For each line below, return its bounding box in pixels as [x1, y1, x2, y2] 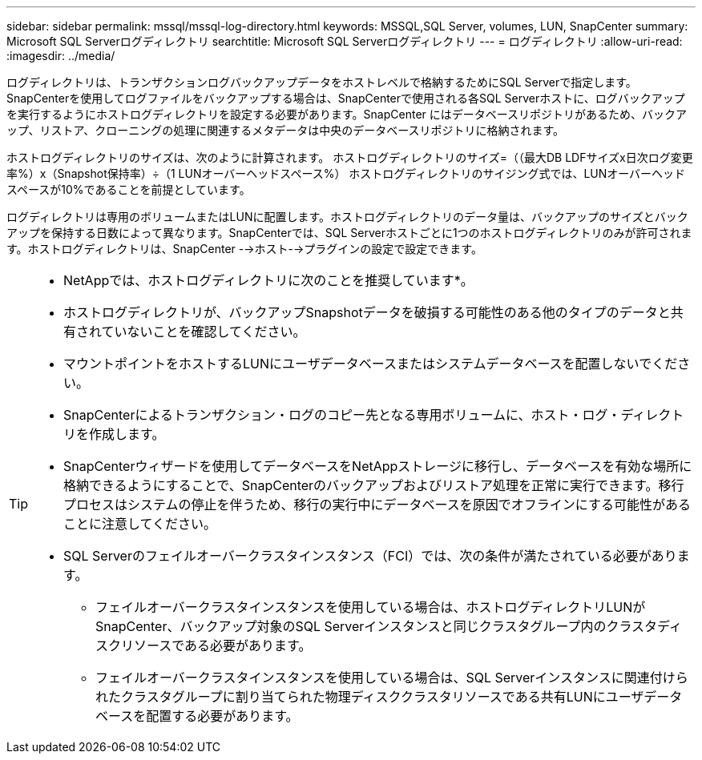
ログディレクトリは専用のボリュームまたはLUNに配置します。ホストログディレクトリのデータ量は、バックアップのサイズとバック [6, 210, 688, 223]
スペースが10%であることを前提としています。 [6, 183, 251, 196]
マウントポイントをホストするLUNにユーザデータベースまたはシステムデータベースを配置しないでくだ [63, 356, 678, 372]
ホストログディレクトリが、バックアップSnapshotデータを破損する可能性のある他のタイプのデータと [63, 304, 671, 320]
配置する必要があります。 [146, 708, 299, 724]
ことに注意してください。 [63, 516, 217, 532]
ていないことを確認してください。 [101, 324, 306, 340]
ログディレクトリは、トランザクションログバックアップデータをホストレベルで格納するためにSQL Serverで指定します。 [6, 75, 637, 89]
